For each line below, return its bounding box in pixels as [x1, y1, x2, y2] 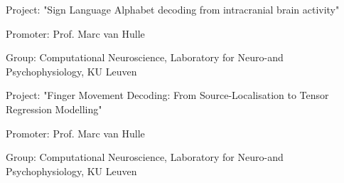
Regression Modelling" [6, 101, 102, 116]
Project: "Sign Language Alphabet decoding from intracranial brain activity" [6, 2, 340, 16]
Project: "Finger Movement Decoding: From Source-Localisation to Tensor [6, 88, 329, 103]
